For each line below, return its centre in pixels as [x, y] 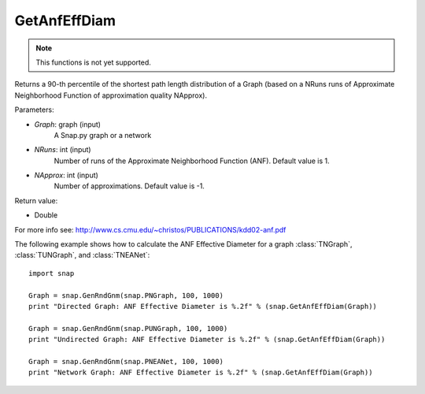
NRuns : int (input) [63, 150]
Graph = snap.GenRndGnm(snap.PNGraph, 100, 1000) [126, 295]
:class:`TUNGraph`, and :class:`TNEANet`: [82, 255]
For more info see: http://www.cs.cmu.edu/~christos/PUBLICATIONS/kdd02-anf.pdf [150, 229]
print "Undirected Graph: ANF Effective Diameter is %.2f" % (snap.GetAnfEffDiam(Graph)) [207, 340]
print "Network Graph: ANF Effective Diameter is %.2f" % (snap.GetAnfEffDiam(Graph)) [201, 373]
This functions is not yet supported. [93, 62]
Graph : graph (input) [68, 124]
